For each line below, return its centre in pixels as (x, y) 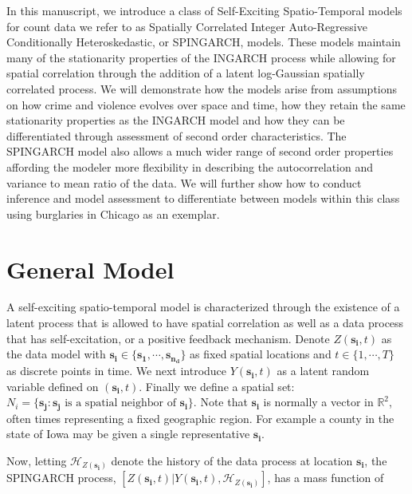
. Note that (220, 402)
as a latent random (323, 371)
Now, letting (37, 460)
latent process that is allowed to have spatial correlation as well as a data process (205, 323)
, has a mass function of (326, 478)
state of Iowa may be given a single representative (128, 434)
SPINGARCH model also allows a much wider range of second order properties (200, 151)
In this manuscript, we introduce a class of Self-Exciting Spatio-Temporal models (204, 10)
